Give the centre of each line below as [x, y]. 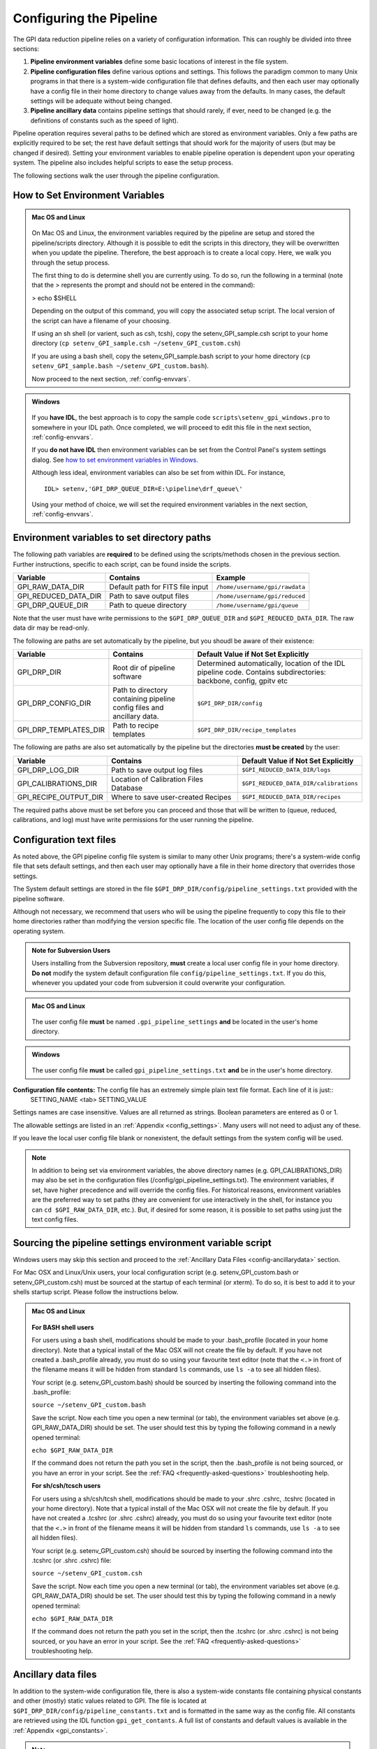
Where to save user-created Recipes [171, 797]
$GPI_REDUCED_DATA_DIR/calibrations [300, 784]
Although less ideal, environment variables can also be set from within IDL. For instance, [158, 473]
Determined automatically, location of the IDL [271, 663]
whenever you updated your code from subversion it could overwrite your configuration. [159, 983]
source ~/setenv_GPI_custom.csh [87, 1573]
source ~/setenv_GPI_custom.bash [89, 1405]
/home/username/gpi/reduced [261, 596]
